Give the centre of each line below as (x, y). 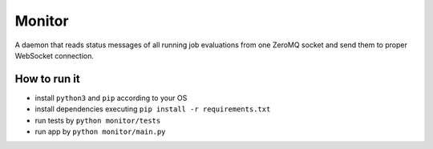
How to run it (47, 79)
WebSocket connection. (55, 55)
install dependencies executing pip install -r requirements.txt (153, 109)
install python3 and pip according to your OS (111, 98)
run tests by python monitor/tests (98, 120)
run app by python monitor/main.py (100, 131)
